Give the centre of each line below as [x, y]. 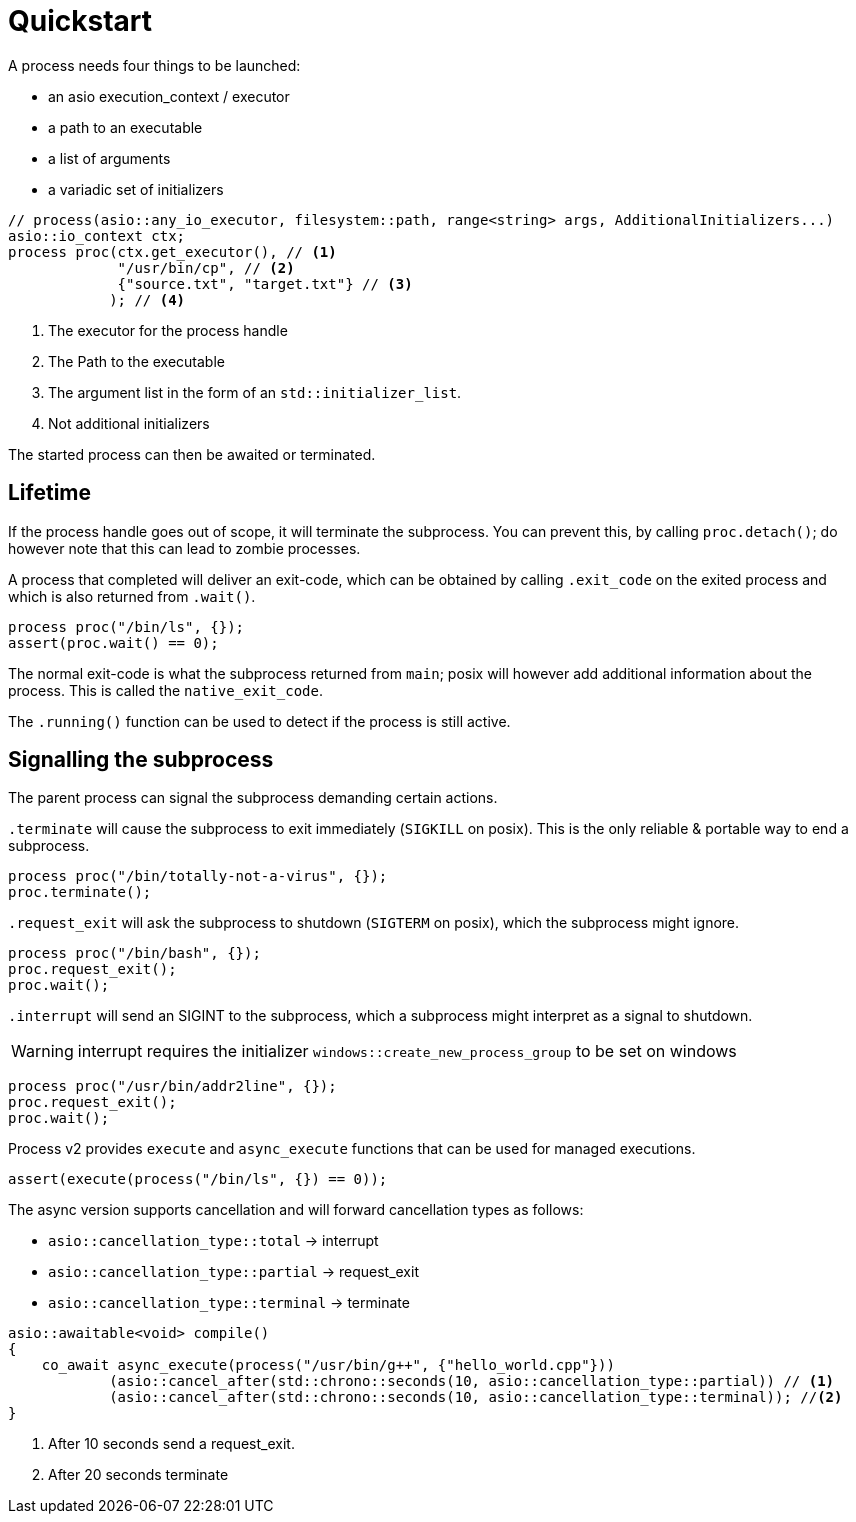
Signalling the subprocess [141, 760]
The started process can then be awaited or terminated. [192, 454]
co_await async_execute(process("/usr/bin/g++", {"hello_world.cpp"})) [328, 1365]
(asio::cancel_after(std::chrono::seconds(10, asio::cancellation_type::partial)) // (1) [472, 1381]
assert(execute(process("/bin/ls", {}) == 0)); [198, 1179]
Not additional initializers [129, 423]
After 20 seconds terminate [138, 1475]
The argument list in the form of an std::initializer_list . [255, 392]
